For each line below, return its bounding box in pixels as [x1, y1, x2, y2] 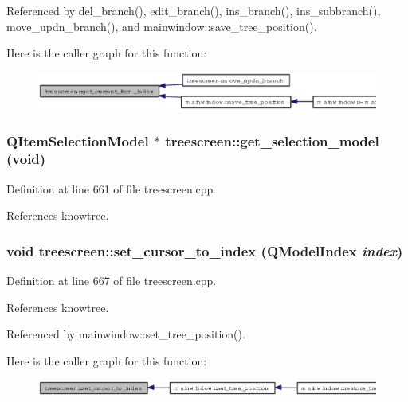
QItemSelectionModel [6, 131, 149, 150]
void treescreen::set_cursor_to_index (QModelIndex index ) [6, 240, 403, 260]
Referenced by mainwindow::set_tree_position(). [6, 326, 245, 342]
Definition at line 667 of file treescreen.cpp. [6, 272, 217, 289]
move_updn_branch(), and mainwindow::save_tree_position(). [6, 18, 317, 34]
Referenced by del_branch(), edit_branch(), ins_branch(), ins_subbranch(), [6, 2, 381, 18]
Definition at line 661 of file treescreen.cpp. [6, 180, 217, 197]
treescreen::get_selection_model [165, 131, 379, 150]
